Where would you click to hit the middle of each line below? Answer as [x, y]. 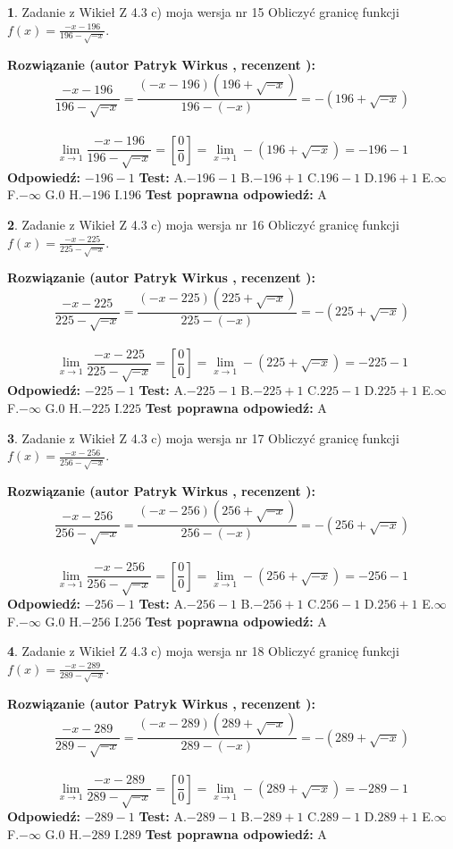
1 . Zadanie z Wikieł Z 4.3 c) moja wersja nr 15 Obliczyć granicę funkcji [203, 12]
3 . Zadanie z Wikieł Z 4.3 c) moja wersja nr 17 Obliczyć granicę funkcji [203, 437]
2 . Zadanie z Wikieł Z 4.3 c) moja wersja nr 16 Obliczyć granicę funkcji [203, 225]
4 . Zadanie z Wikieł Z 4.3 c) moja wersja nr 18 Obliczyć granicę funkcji [203, 651]
